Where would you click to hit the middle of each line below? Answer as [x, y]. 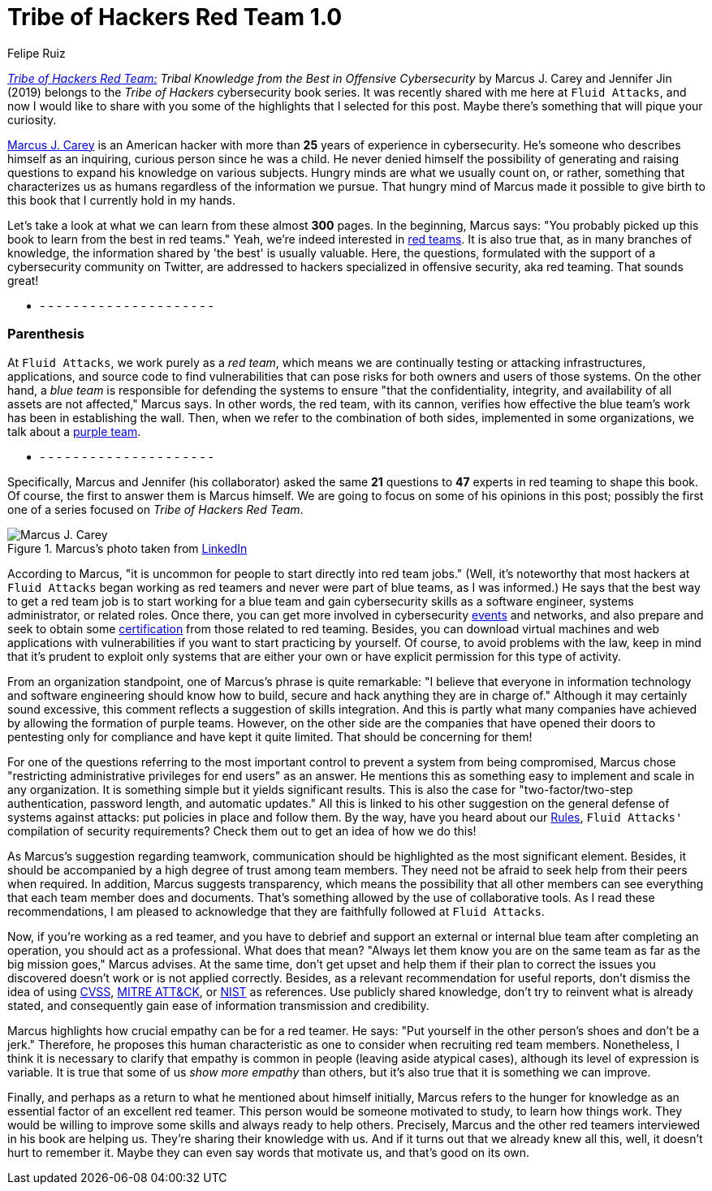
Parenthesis [46, 334]
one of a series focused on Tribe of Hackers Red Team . [155, 509]
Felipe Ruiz [37, 53]
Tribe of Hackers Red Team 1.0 [175, 17]
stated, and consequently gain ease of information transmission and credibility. [218, 1005]
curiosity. [32, 119]
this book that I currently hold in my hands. [122, 200]
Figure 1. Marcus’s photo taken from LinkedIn [127, 548]
